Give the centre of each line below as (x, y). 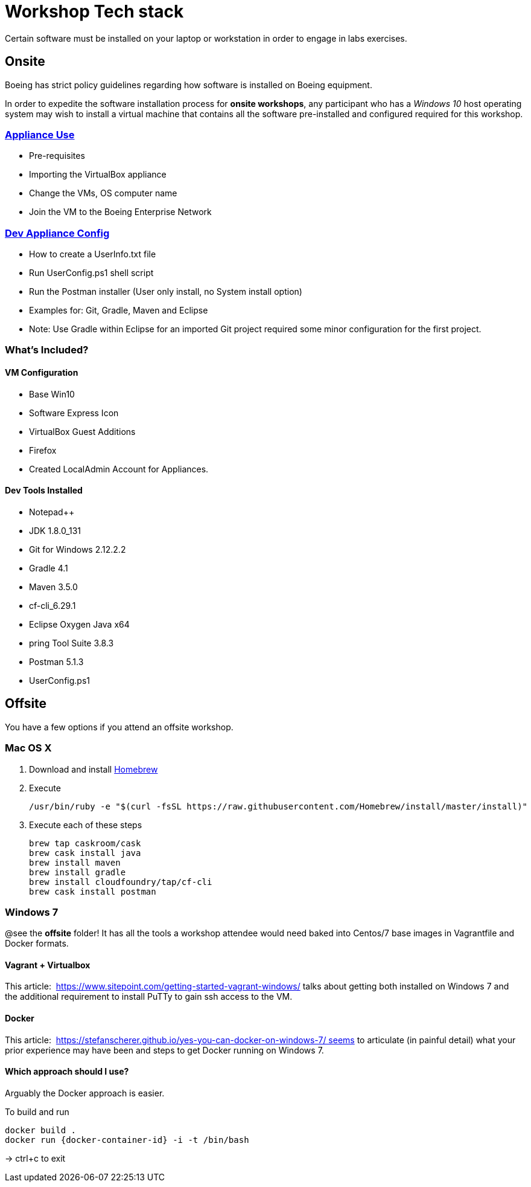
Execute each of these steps (86, 825)
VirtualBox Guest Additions (82, 431)
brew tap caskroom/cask (85, 843)
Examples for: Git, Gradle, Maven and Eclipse (119, 310)
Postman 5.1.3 (56, 661)
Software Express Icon (74, 413)
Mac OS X (28, 748)
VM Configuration (42, 373)
